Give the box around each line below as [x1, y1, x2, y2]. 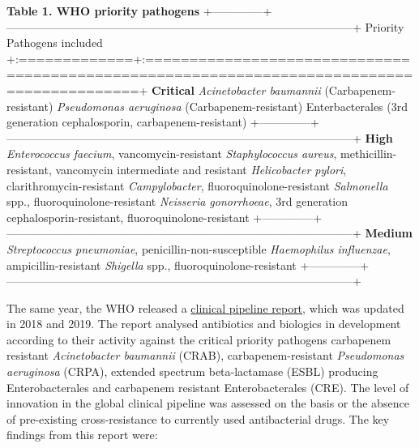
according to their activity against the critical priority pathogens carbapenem [6, 331, 391, 348]
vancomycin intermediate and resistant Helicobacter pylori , [55, 160, 347, 177]
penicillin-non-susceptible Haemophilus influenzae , [141, 240, 391, 257]
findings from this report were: [6, 426, 158, 443]
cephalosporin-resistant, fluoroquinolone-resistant [6, 208, 250, 225]
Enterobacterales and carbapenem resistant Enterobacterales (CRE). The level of [6, 378, 409, 395]
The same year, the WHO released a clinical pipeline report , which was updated [6, 299, 404, 316]
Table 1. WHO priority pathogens [6, 2, 200, 19]
